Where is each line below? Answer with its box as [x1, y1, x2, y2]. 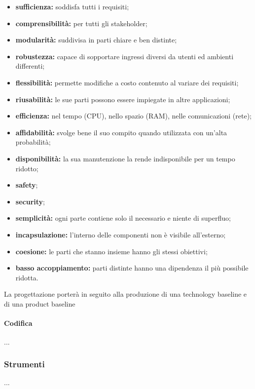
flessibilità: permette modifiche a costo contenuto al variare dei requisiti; [15, 77, 239, 87]
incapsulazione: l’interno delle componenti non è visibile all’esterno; [15, 229, 226, 239]
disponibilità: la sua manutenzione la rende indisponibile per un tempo [15, 153, 235, 163]
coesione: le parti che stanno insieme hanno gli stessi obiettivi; [15, 246, 208, 256]
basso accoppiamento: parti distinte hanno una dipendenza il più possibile [15, 263, 249, 273]
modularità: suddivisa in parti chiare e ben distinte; [15, 35, 177, 45]
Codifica [4, 318, 33, 328]
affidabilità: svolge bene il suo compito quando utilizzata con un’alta [15, 127, 227, 137]
